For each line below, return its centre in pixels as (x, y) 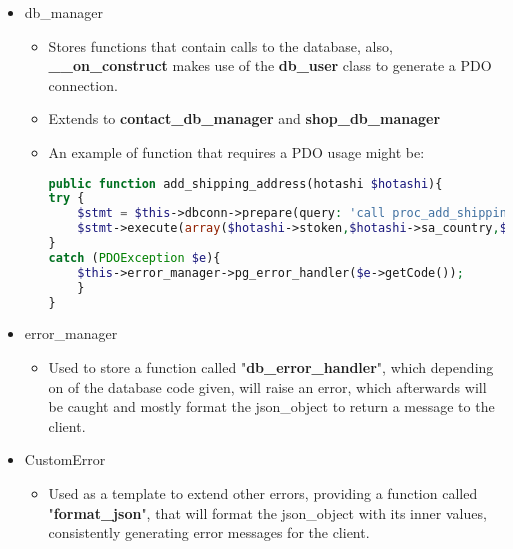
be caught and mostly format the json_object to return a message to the (271, 406)
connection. (83, 84)
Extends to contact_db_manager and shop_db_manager (244, 118)
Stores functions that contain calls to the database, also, (220, 45)
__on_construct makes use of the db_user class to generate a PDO (270, 65)
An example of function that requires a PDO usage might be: (236, 151)
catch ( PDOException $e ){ (134, 257)
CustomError (65, 459)
